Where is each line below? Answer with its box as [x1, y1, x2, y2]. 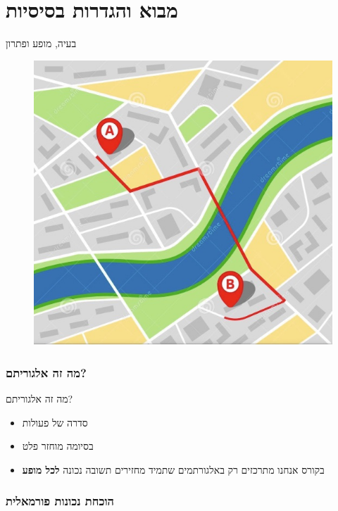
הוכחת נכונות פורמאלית [6, 492, 115, 510]
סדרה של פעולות [22, 415, 88, 429]
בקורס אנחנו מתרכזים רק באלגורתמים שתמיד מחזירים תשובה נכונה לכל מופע [22, 462, 325, 477]
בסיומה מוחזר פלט [22, 439, 94, 453]
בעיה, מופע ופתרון [6, 36, 77, 51]
